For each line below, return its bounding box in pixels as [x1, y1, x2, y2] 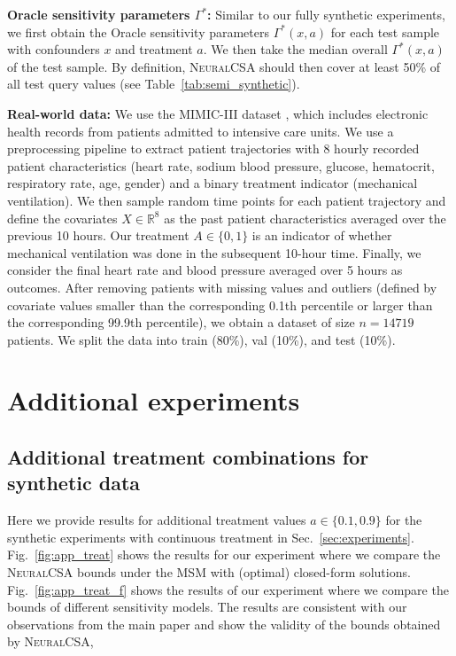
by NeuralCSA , [7, 632, 94, 651]
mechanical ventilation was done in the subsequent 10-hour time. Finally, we [7, 243, 421, 262]
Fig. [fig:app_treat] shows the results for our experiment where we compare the [7, 545, 441, 564]
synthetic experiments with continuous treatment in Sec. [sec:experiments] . [7, 527, 414, 546]
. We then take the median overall [203, 40, 388, 59]
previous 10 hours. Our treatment [7, 226, 189, 245]
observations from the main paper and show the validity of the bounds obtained [7, 614, 441, 633]
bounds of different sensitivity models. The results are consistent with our [7, 597, 407, 616]
